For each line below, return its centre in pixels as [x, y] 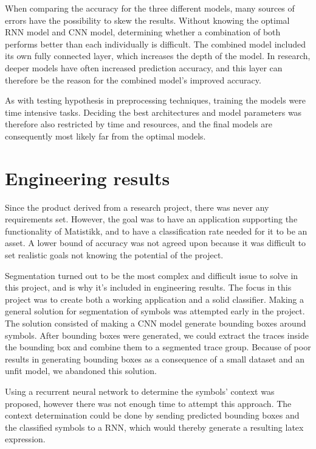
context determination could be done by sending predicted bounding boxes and [152, 415]
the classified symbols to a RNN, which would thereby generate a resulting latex [154, 427]
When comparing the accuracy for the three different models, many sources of [150, 8]
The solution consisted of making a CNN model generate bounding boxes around [156, 323]
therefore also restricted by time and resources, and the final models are [139, 124]
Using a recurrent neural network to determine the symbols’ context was [140, 391]
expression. [25, 439]
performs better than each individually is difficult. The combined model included [155, 44]
